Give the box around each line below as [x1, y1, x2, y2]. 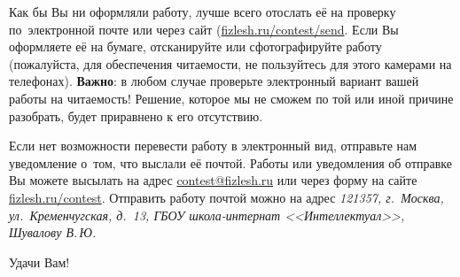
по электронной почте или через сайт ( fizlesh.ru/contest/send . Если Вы [9, 19, 399, 38]
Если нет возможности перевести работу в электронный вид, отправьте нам [9, 136, 417, 155]
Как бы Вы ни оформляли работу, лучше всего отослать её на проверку [9, 3, 396, 20]
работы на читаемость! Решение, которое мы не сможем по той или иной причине [9, 88, 454, 107]
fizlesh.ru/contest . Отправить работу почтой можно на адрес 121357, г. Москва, [9, 188, 444, 206]
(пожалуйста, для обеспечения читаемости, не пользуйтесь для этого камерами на [9, 54, 452, 73]
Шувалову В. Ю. [9, 223, 97, 242]
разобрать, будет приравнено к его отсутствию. [9, 106, 263, 125]
